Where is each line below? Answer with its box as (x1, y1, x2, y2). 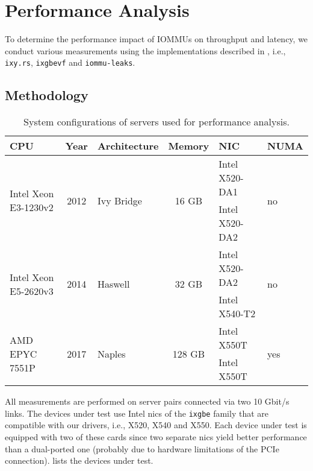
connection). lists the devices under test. (5, 454, 153, 467)
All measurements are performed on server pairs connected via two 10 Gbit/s (5, 395, 290, 408)
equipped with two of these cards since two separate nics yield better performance (5, 431, 307, 443)
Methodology (5, 86, 88, 104)
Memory (168, 139, 209, 153)
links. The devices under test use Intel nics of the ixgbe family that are (5, 406, 268, 419)
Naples (97, 346, 126, 361)
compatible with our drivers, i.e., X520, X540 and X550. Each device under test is (5, 419, 307, 431)
